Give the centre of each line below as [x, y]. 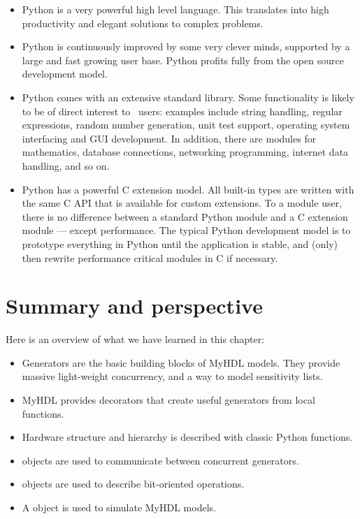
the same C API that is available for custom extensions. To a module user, [182, 203]
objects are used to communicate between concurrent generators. [160, 460]
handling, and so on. [66, 165]
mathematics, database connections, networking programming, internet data [185, 152]
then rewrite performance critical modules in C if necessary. [150, 257]
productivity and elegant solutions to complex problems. [143, 23]
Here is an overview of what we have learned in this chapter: [135, 339]
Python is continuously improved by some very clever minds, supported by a [186, 46]
